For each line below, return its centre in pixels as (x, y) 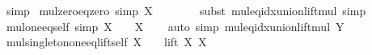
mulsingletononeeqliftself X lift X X (106, 42)
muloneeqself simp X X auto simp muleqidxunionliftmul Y (175, 26)
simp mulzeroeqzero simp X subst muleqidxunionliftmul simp (186, 10)
